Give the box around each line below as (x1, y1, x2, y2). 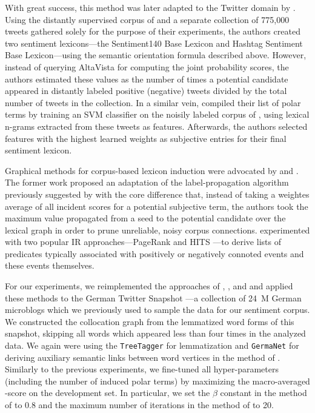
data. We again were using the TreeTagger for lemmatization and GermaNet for (5, 339, 299, 352)
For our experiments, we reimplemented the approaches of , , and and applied (5, 280, 293, 292)
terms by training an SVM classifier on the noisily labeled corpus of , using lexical (5, 108, 310, 121)
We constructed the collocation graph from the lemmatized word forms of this (5, 315, 294, 327)
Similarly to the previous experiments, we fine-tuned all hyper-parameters (5, 363, 279, 375)
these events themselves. (5, 259, 94, 272)
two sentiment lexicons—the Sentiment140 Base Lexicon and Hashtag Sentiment (5, 36, 303, 49)
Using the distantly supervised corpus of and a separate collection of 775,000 (5, 13, 290, 25)
